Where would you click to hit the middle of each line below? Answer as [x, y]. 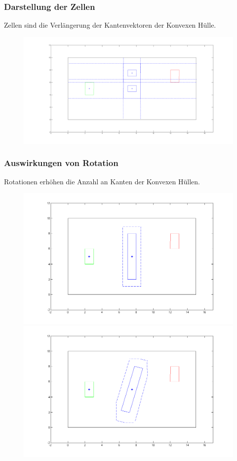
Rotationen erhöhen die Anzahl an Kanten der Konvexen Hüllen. [102, 181]
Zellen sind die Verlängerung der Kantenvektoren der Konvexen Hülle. [110, 25]
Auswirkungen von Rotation [61, 163]
